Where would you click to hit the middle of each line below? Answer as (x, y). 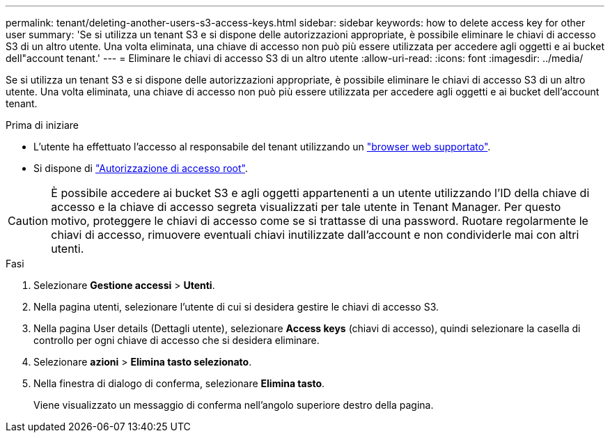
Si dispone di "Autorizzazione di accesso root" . (141, 168)
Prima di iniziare (42, 125)
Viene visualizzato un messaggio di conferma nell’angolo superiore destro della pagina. (234, 405)
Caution (28, 221)
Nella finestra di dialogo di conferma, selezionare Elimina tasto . (179, 383)
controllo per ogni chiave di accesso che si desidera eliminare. (177, 340)
